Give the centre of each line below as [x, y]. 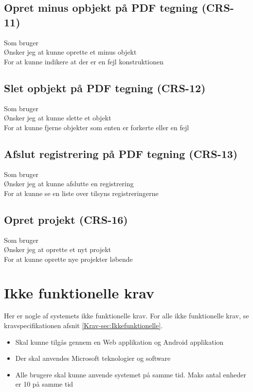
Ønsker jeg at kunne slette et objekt [58, 118]
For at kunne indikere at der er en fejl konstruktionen [84, 61]
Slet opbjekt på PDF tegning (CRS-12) [105, 88]
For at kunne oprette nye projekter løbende [68, 259]
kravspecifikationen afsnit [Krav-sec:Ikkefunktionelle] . [83, 325]
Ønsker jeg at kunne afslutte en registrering [69, 184]
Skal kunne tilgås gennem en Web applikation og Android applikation [119, 342]
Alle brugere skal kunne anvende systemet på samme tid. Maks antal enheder [131, 374]
